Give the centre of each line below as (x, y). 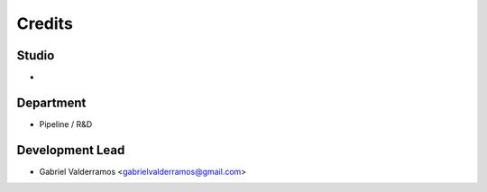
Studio (36, 55)
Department (51, 102)
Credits (45, 23)
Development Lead (71, 150)
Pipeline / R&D (66, 124)
